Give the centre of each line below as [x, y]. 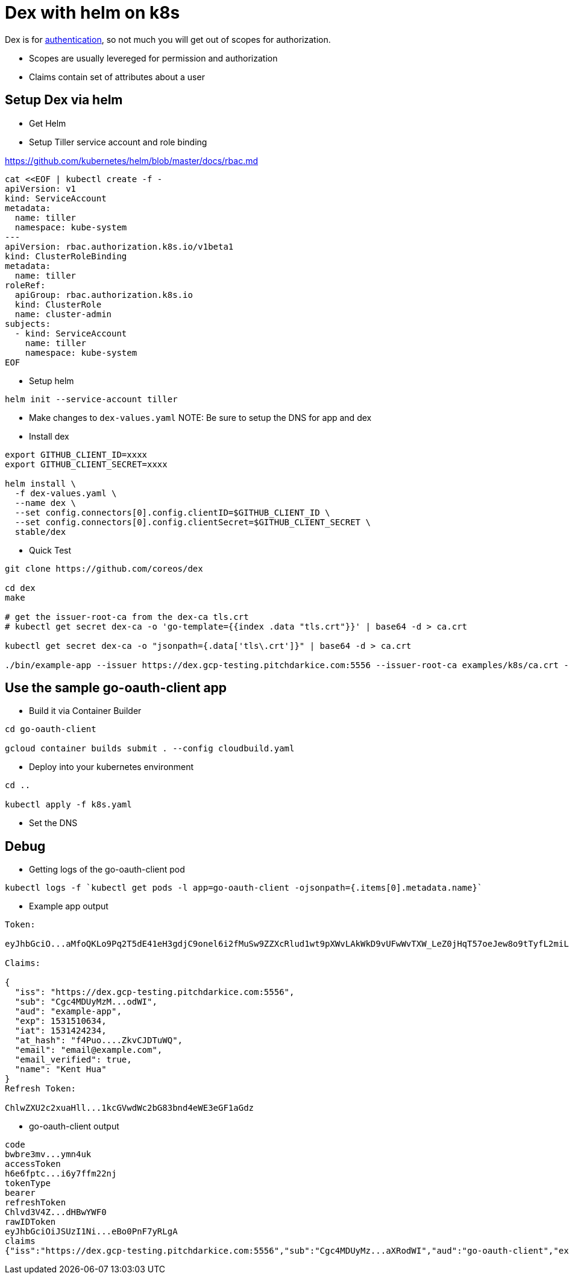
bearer [20, 1193]
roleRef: [25, 285]
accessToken [33, 1164]
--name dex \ [46, 503]
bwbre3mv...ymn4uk [48, 1154]
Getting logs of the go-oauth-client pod [107, 870]
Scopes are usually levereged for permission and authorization [153, 58]
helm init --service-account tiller [91, 399]
